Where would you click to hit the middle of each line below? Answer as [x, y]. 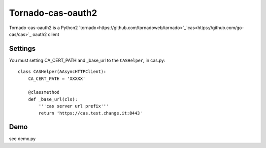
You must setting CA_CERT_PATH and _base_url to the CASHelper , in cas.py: [87, 60]
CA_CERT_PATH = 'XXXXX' [57, 78]
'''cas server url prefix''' [74, 106]
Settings [22, 49]
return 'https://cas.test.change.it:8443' [91, 113]
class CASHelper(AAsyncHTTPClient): [62, 72]
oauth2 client [46, 34]
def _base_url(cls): [53, 99]
